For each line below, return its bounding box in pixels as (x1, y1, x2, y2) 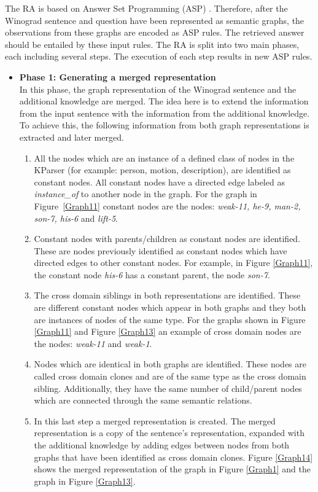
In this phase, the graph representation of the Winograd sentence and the (19, 82, 297, 95)
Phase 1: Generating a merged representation (19, 70, 216, 83)
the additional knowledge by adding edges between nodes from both (34, 439, 290, 451)
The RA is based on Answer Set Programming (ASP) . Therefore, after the (5, 2, 288, 14)
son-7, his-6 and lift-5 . (34, 211, 118, 224)
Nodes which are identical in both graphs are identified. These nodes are (34, 357, 306, 370)
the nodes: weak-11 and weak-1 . (34, 337, 152, 349)
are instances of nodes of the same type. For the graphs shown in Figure (34, 313, 306, 326)
